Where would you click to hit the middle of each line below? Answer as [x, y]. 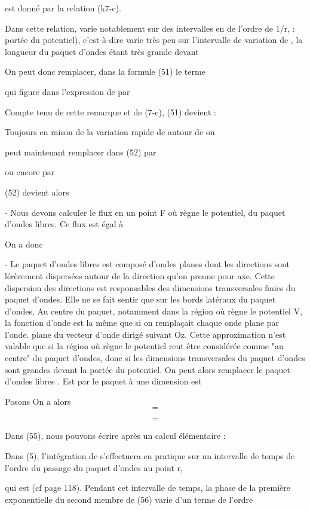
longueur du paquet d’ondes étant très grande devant [102, 51]
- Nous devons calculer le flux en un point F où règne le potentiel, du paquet [145, 212]
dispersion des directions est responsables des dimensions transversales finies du [150, 287]
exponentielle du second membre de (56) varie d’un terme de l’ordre [129, 499]
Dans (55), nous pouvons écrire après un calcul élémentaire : [115, 436]
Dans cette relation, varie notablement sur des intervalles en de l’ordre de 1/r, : [150, 28]
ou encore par [30, 172]
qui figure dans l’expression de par [67, 91]
